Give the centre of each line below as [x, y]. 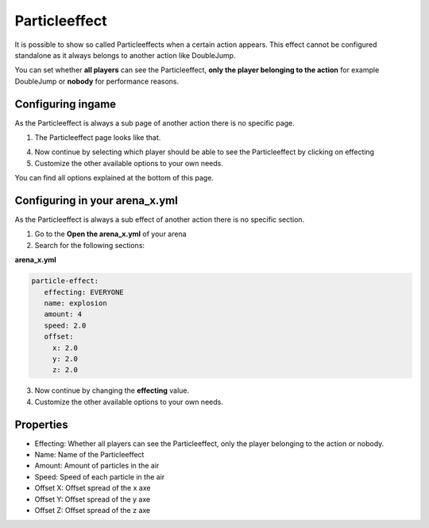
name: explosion [75, 303]
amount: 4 [63, 314]
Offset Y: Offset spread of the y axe [93, 499]
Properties [41, 424]
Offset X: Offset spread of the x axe [93, 488]
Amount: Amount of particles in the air [97, 466]
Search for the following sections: [90, 245]
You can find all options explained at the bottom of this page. [114, 178]
